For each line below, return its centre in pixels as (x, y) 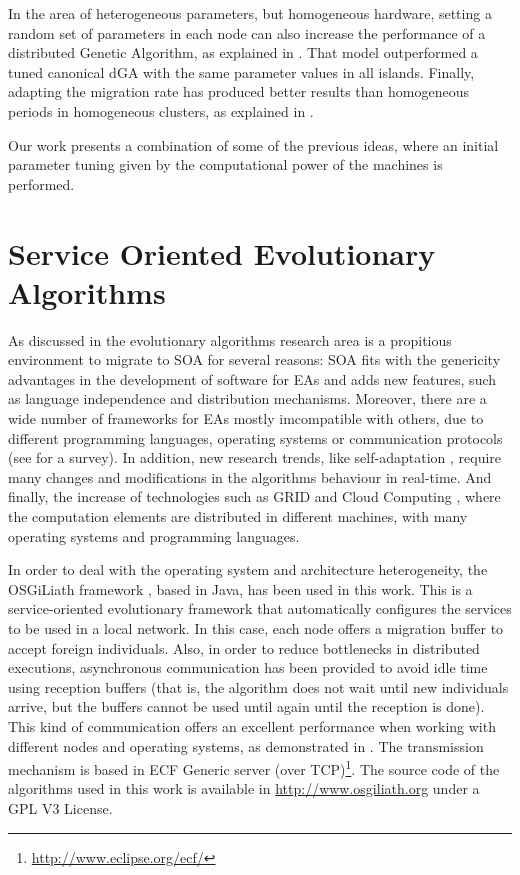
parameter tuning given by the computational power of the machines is (225, 164)
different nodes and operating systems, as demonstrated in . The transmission (246, 745)
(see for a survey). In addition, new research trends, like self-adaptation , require (255, 457)
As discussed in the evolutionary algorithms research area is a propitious (230, 339)
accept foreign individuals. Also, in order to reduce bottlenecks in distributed (244, 647)
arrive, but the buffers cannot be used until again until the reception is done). (246, 706)
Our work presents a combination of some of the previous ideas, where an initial (253, 144)
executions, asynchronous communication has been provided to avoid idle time (248, 667)
